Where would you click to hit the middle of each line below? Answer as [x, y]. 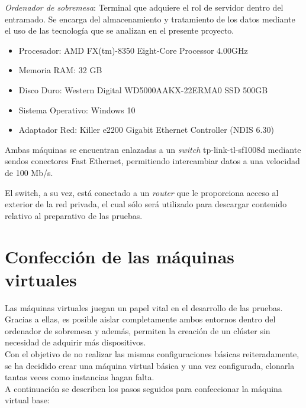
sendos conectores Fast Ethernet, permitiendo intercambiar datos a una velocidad [152, 161]
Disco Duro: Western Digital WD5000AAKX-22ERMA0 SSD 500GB [143, 89]
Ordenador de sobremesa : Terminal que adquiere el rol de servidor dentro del [144, 7]
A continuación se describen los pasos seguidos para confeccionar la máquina [144, 388]
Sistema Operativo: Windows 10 [77, 110]
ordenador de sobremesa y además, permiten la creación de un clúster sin [138, 330]
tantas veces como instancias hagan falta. [80, 377]
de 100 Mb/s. [29, 172]
